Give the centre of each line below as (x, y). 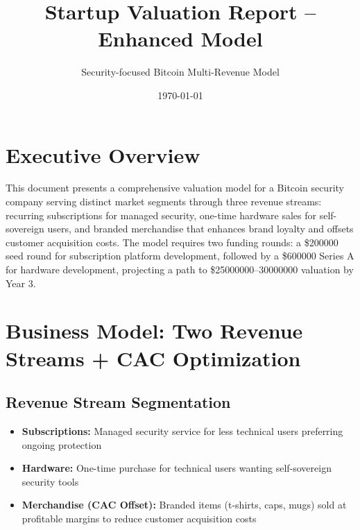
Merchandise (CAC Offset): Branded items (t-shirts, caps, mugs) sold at (184, 505)
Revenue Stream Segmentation (118, 402)
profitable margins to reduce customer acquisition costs (139, 518)
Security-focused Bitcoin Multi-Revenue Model (180, 72)
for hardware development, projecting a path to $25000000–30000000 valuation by (180, 269)
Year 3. (21, 283)
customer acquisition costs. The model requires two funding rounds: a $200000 (172, 242)
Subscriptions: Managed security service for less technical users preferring (182, 430)
